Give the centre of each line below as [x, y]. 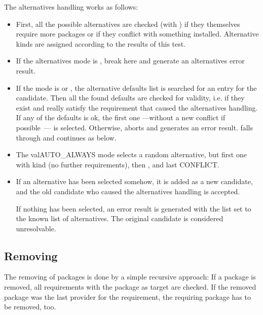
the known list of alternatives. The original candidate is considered [120, 218]
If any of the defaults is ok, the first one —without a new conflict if [121, 117]
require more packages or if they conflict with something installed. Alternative [137, 34]
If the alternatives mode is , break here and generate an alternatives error [130, 61]
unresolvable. [36, 228]
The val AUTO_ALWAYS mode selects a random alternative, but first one [131, 154]
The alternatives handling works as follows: [71, 7]
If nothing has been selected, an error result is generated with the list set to [134, 208]
